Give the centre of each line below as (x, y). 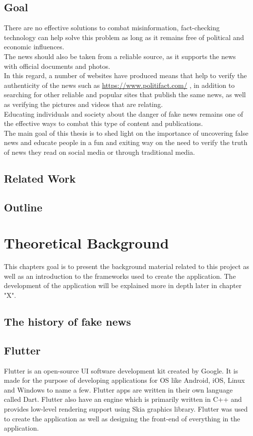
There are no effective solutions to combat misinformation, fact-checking (112, 28)
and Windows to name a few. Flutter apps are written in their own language (118, 389)
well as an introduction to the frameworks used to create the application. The (120, 276)
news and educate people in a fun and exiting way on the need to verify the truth (126, 142)
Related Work (40, 178)
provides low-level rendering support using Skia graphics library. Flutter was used (126, 408)
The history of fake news (68, 321)
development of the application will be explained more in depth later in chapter (123, 285)
